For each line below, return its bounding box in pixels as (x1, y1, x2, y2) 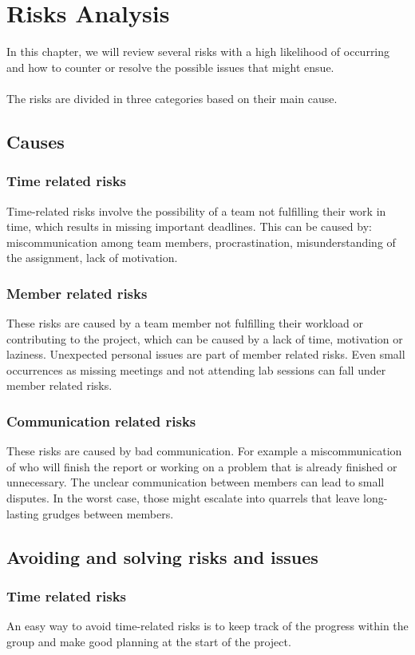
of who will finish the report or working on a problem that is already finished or (6, 458, 397, 474)
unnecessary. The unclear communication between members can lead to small (6, 474, 385, 490)
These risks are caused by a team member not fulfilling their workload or (6, 315, 363, 331)
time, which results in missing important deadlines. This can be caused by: (6, 218, 372, 235)
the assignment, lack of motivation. (6, 249, 178, 266)
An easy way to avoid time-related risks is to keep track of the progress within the (6, 617, 409, 634)
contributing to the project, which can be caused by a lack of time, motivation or (6, 330, 403, 347)
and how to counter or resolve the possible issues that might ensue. (6, 58, 334, 75)
